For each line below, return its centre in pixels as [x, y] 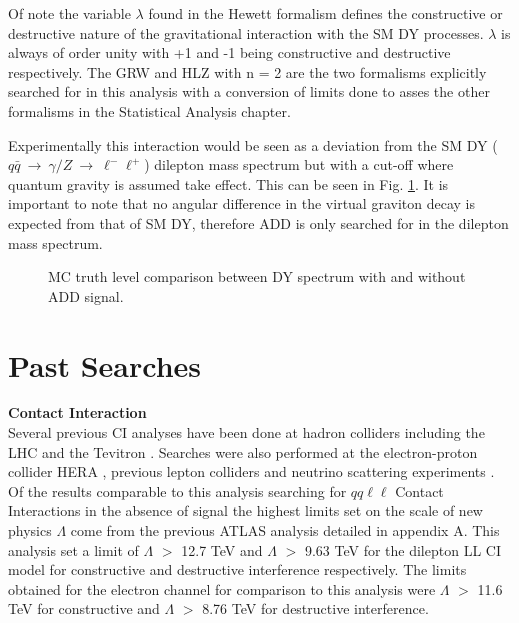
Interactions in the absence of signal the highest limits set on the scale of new [245, 510]
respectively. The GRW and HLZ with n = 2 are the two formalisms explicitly [247, 71]
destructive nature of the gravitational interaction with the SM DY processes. [246, 32]
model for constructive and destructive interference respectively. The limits [237, 569]
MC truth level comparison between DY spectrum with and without [257, 276]
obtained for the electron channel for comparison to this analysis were [222, 588]
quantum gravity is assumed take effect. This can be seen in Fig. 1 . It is [228, 183]
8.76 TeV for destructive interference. [315, 608]
